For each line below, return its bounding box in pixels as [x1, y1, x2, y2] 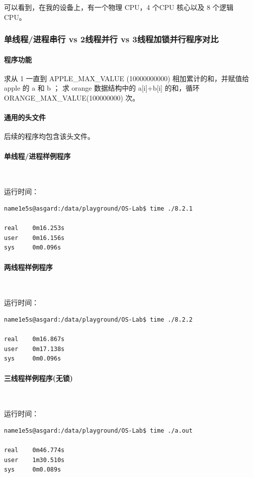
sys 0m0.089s [4, 466, 61, 474]
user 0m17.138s [4, 345, 65, 353]
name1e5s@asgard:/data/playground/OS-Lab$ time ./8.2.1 [4, 205, 193, 212]
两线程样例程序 [4, 261, 53, 272]
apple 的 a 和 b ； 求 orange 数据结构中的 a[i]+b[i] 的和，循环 [4, 83, 200, 93]
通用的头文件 [4, 112, 46, 122]
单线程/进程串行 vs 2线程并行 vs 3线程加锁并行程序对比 [4, 33, 219, 45]
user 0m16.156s [4, 234, 65, 241]
